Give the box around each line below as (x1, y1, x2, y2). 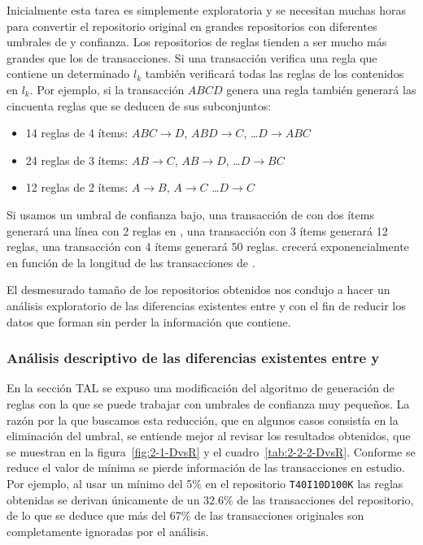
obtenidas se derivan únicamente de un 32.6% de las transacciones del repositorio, (7, 491, 414, 508)
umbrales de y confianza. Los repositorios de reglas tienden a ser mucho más (7, 33, 387, 50)
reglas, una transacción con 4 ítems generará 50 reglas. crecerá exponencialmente (7, 238, 409, 255)
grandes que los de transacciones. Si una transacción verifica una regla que (7, 49, 377, 66)
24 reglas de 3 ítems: (25, 151, 129, 168)
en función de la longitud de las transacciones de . (7, 253, 255, 270)
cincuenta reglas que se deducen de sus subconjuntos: (7, 97, 272, 114)
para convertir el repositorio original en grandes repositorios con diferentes (7, 17, 377, 34)
